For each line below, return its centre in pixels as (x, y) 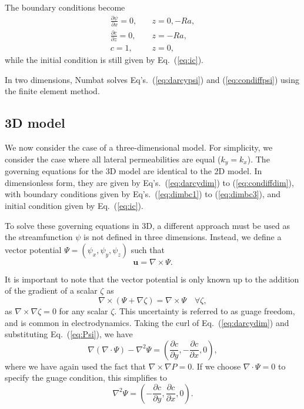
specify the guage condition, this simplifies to (86, 378)
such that (148, 249)
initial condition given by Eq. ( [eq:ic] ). (74, 205)
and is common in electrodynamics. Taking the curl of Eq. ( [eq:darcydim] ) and (147, 322)
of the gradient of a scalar (51, 290)
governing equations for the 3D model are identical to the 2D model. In (133, 171)
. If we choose (216, 366)
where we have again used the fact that (76, 366)
